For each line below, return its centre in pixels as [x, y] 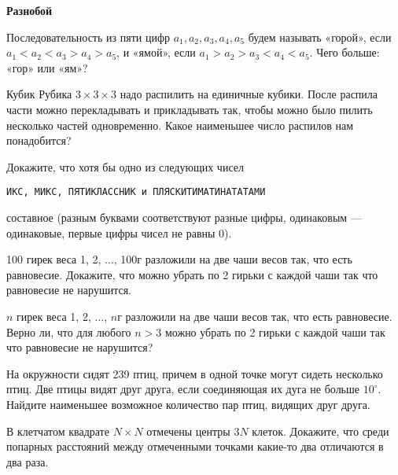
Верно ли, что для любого [69, 331]
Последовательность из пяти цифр [88, 37]
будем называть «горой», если [320, 37]
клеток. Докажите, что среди [321, 431]
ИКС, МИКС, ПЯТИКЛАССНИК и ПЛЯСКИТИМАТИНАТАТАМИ [136, 192]
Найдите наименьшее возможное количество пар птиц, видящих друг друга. [188, 404]
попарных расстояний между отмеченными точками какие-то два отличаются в [195, 446]
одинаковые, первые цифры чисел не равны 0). [119, 232]
